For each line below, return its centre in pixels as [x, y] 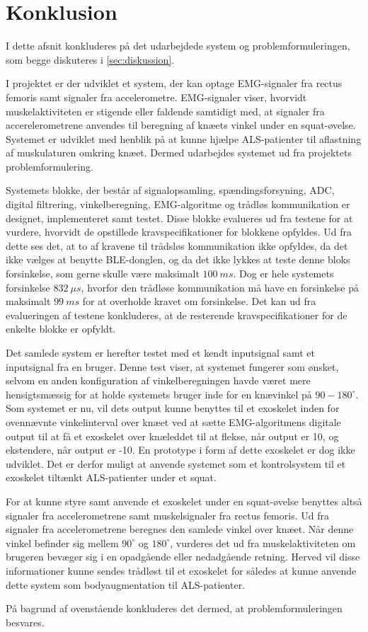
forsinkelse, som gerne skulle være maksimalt [103, 274]
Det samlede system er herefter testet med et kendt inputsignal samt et [161, 352]
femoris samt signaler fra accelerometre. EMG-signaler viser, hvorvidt [156, 97]
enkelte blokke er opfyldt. [61, 329]
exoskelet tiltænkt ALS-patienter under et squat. [111, 477]
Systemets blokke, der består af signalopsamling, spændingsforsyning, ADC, [170, 190]
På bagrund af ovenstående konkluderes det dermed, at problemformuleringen [174, 608]
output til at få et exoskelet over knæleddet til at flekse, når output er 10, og [172, 436]
